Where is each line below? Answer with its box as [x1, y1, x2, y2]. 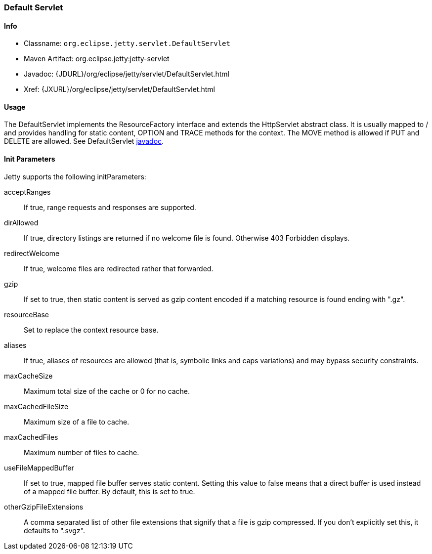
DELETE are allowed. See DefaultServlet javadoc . [4, 137, 164, 146]
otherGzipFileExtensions [4, 502, 84, 511]
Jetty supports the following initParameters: [4, 172, 146, 181]
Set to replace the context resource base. [24, 325, 159, 334]
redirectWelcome [4, 249, 60, 257]
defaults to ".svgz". [24, 526, 86, 535]
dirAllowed [4, 218, 39, 227]
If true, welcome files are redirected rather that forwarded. [24, 264, 214, 273]
